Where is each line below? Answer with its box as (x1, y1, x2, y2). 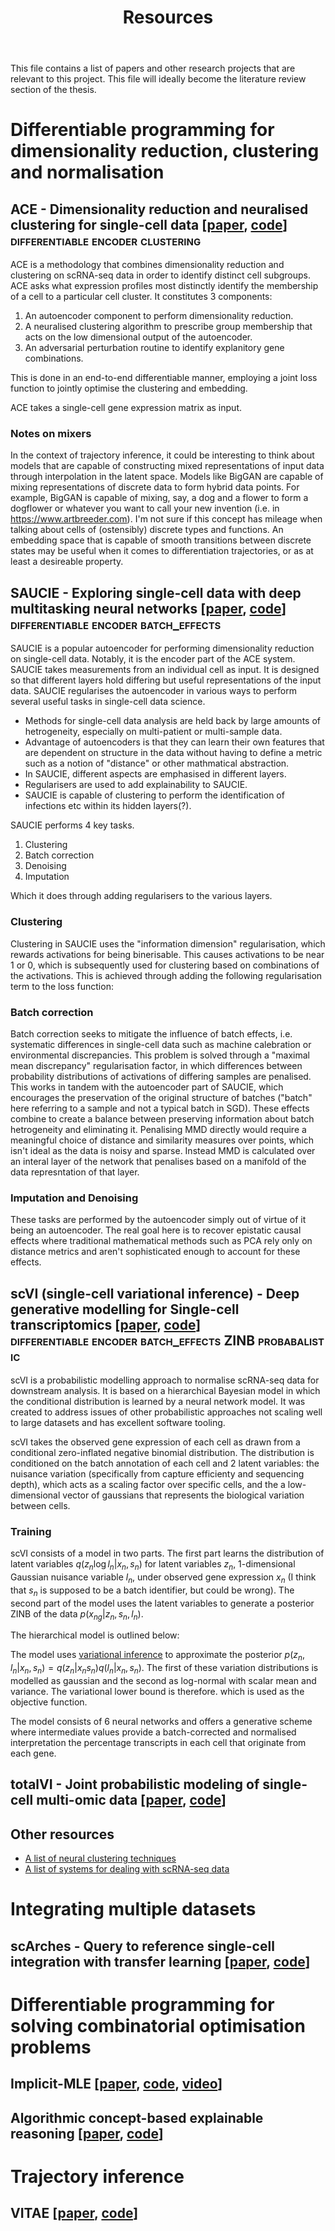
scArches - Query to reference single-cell (10, 1937, 275, 1955)
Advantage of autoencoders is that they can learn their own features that (24, 736, 325, 748)
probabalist (258, 1332, 325, 1349)
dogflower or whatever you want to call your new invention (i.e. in (10, 502, 280, 515)
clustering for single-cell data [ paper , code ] (10, 216, 288, 233)
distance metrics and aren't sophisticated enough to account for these (10, 1246, 301, 1258)
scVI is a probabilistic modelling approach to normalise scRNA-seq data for (10, 1374, 320, 1386)
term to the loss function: (10, 980, 114, 992)
